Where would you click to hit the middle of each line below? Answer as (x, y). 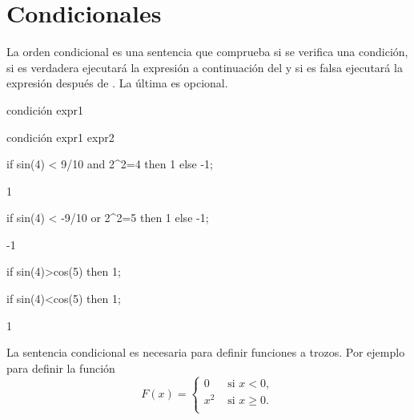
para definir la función (61, 367)
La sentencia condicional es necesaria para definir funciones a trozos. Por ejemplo (206, 352)
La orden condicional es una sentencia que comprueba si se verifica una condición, (207, 52)
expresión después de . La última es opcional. (117, 83)
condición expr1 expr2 (60, 137)
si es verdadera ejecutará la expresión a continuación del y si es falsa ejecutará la (205, 67)
